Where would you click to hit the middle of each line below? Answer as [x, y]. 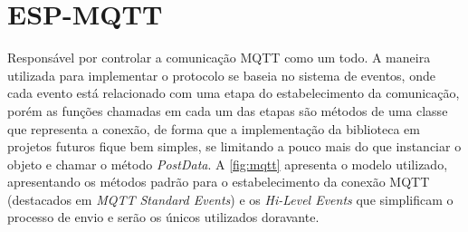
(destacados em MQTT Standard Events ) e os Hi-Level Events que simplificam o [230, 199]
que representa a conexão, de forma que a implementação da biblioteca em [214, 128]
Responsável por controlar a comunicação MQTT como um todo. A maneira [219, 58]
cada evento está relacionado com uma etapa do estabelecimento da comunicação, [234, 93]
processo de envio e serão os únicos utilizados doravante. [163, 217]
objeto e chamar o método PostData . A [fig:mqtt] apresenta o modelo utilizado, [228, 164]
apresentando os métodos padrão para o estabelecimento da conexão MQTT [219, 182]
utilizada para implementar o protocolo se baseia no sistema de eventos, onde [221, 75]
